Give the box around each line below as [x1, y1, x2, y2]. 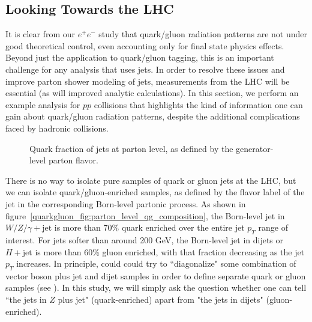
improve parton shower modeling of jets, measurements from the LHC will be [5, 74, 290, 87]
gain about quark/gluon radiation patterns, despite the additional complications [5, 110, 300, 123]
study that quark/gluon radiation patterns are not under [98, 28, 307, 40]
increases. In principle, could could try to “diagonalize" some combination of [16, 257, 296, 270]
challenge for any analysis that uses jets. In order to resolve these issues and [5, 62, 285, 75]
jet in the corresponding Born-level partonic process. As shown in [5, 197, 246, 210]
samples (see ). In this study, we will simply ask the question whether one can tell [5, 281, 307, 294]
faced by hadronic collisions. [5, 121, 109, 134]
